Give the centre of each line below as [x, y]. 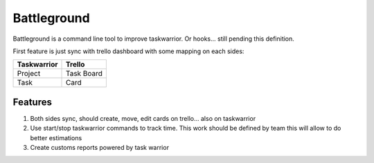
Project [29, 74]
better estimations [56, 137]
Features [32, 102]
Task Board [84, 74]
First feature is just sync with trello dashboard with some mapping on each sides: [128, 51]
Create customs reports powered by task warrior [100, 148]
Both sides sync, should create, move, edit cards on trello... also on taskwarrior [143, 118]
